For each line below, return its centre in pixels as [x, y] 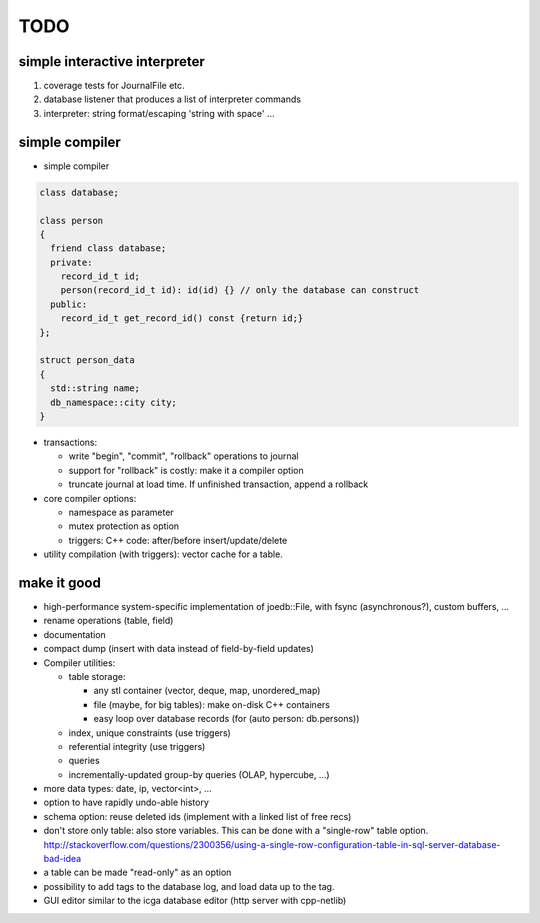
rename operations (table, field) [108, 621]
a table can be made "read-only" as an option [137, 872]
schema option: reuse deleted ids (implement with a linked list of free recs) [197, 816]
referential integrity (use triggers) [137, 746]
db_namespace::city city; [113, 402]
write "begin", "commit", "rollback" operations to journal [183, 456]
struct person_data [87, 360]
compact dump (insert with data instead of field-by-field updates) [179, 649]
